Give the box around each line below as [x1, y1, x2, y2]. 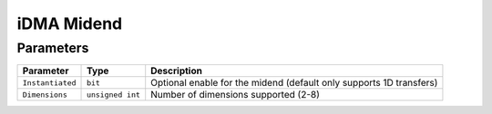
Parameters [16, 40, 89, 56]
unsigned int [87, 90, 141, 100]
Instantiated [22, 78, 77, 88]
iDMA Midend [16, 14, 123, 33]
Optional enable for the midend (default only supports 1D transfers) [150, 77, 438, 90]
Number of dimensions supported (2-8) [150, 89, 321, 101]
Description [150, 64, 202, 77]
